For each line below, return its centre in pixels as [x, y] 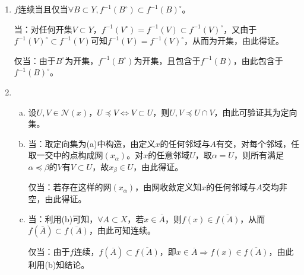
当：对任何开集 [43, 29]
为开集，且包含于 [167, 60]
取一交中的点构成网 [66, 155]
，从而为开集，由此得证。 [234, 41]
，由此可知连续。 [122, 230]
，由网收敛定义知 [168, 187]
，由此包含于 [258, 60]
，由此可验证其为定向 [256, 112]
